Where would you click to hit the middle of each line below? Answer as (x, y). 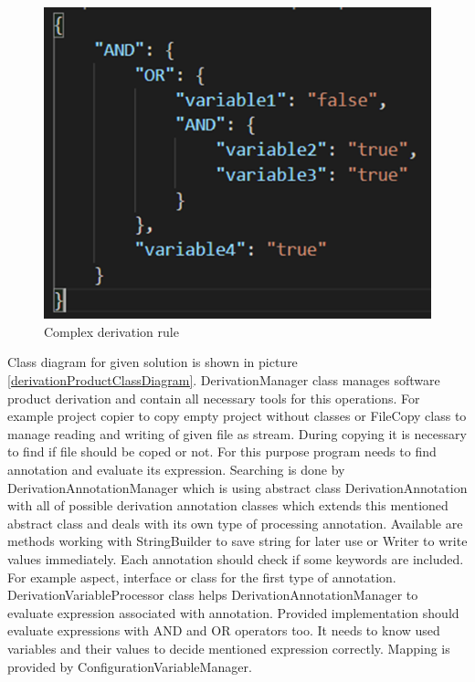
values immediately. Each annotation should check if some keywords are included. (236, 558)
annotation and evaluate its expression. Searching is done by (176, 469)
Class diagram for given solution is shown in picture (153, 362)
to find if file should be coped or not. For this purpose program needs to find (222, 451)
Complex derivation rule (111, 331)
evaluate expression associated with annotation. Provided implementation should (233, 612)
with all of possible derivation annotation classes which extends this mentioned (228, 505)
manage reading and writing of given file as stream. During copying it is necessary (237, 433)
